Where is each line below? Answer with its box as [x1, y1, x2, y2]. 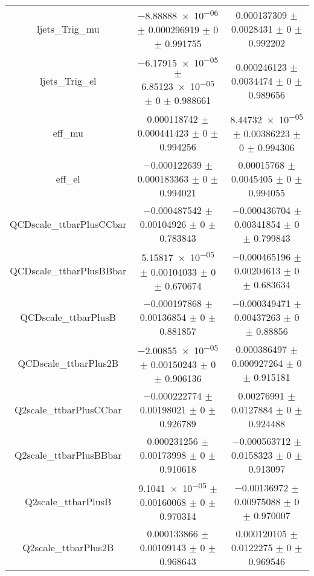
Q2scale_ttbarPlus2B [22, 540, 114, 555]
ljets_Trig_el [40, 73, 97, 88]
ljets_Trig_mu [36, 21, 100, 36]
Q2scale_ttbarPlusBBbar [14, 447, 122, 462]
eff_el [56, 172, 80, 186]
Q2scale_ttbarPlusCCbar [14, 402, 122, 416]
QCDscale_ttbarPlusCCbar [10, 217, 127, 231]
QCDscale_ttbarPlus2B [18, 356, 119, 371]
